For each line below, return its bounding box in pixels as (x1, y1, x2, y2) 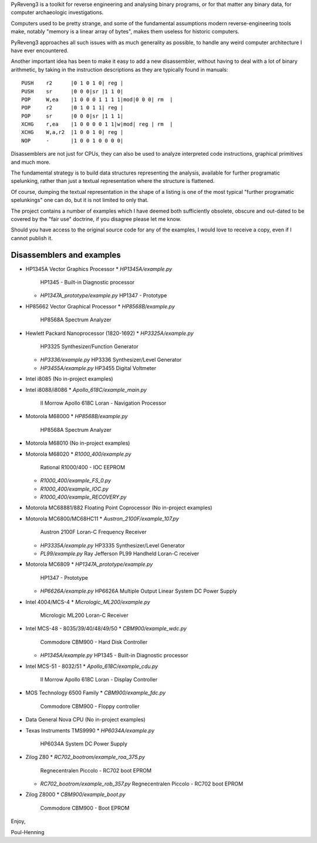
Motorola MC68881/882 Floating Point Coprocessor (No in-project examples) (25, 504, 213, 511)
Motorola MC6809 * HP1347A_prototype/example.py (25, 561, 153, 568)
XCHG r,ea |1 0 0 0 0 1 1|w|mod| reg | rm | (21, 121, 173, 127)
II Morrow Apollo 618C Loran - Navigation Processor (40, 399, 167, 407)
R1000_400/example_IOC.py (40, 485, 109, 492)
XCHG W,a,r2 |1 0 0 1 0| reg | (21, 129, 124, 136)
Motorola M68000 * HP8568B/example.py (25, 413, 128, 420)
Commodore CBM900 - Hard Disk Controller (40, 638, 148, 646)
